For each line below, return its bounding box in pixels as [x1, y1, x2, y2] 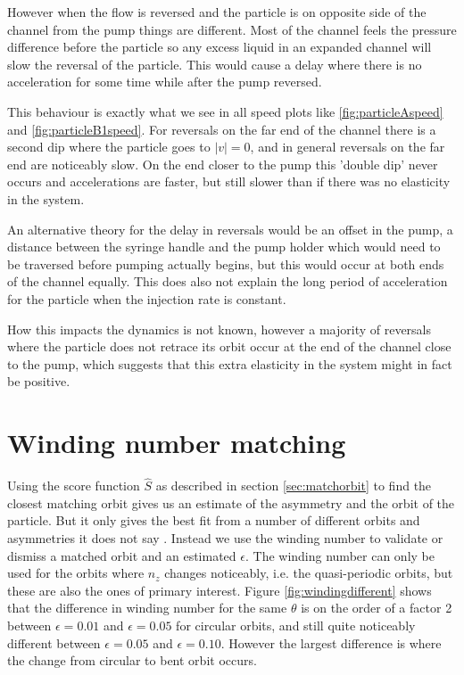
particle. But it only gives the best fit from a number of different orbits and [7, 511, 420, 530]
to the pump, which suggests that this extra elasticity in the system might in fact [7, 354, 452, 373]
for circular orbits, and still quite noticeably [176, 615, 416, 634]
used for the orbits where [7, 564, 145, 582]
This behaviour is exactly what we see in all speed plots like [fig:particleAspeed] [7, 102, 443, 120]
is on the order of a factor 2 [301, 598, 452, 617]
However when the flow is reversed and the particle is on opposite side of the [7, 3, 427, 21]
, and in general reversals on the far [250, 137, 445, 156]
